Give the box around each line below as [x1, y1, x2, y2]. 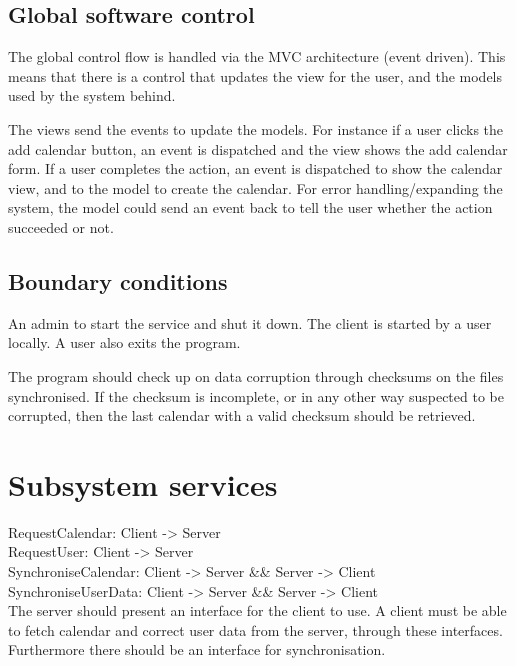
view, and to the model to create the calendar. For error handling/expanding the [8, 177, 503, 198]
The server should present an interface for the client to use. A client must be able [8, 600, 507, 621]
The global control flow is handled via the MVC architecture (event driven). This [8, 46, 506, 67]
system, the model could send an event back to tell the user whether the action [8, 197, 493, 218]
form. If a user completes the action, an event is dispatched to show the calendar [8, 158, 503, 179]
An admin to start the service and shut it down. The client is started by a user [8, 312, 492, 333]
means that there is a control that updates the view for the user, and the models [8, 65, 503, 86]
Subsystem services [8, 463, 278, 504]
